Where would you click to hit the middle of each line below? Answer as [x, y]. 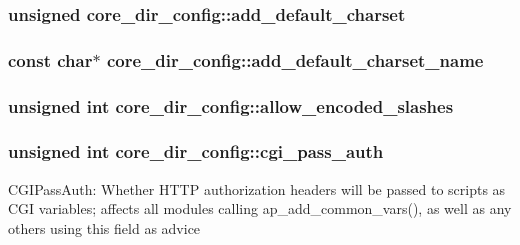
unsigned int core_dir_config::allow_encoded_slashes [231, 105]
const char [50, 59]
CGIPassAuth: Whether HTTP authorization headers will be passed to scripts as [257, 188]
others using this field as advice [104, 227]
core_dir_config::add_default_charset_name [295, 59]
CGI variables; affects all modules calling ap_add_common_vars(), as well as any [260, 208]
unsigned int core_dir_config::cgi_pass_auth [196, 151]
